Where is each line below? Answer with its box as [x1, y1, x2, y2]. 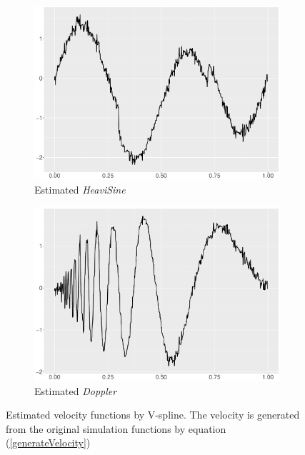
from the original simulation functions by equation [6, 421, 226, 436]
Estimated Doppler [34, 383, 117, 398]
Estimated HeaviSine [34, 182, 126, 197]
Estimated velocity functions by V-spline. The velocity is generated [6, 407, 300, 422]
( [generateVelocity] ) [6, 435, 91, 450]
